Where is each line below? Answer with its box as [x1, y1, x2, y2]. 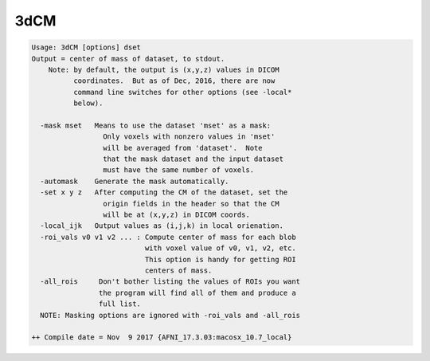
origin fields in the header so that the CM [102, 199, 279, 208]
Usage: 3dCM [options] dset [31, 43, 141, 52]
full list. [98, 300, 141, 308]
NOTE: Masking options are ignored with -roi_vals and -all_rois [40, 311, 301, 320]
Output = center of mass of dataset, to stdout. [31, 54, 225, 63]
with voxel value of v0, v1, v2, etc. [144, 244, 296, 253]
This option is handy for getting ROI [144, 255, 296, 264]
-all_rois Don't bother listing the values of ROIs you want [40, 277, 301, 286]
